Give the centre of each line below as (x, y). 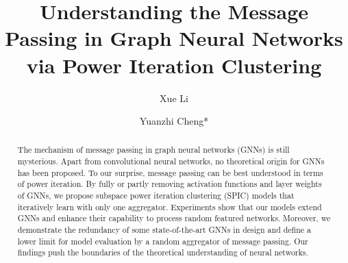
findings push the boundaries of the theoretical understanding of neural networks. (163, 252)
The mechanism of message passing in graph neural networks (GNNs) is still (153, 150)
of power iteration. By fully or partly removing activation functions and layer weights (170, 184)
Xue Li (174, 98)
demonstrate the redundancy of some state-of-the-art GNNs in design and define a (164, 230)
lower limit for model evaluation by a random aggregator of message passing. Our (163, 241)
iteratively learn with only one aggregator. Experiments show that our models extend (170, 206)
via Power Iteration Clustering (174, 65)
